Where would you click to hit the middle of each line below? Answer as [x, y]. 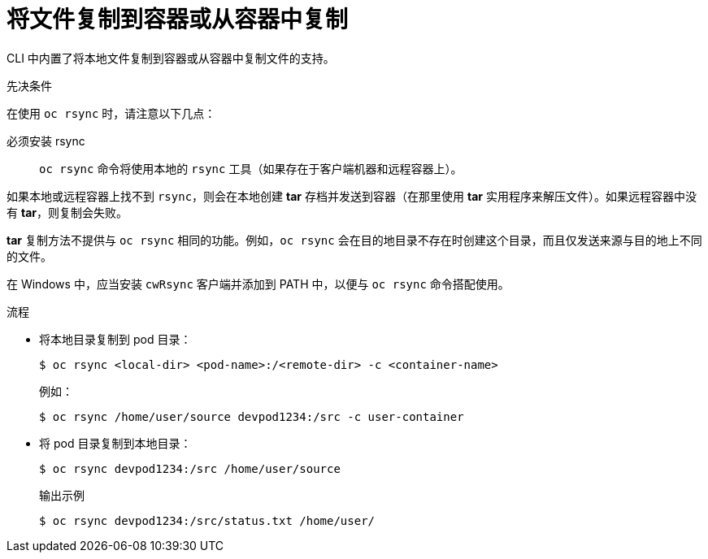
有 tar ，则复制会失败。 [67, 212]
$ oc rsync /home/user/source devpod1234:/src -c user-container [252, 416]
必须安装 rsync [46, 141]
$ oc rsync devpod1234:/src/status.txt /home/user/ [207, 520]
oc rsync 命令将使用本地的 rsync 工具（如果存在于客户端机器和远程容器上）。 [251, 168]
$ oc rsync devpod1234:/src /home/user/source [190, 468]
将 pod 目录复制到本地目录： [115, 443]
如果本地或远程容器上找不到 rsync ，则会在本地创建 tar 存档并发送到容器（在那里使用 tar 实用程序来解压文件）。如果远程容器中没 [352, 196]
